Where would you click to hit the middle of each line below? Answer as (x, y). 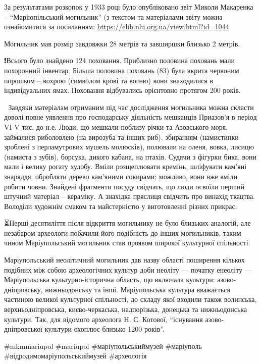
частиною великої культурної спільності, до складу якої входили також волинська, (130, 299)
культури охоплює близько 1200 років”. (105, 329)
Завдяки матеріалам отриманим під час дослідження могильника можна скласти (131, 107)
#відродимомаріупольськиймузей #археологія (75, 356)
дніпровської (23, 329)
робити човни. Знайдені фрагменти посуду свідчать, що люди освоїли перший (124, 186)
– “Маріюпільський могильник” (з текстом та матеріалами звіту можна (113, 16)
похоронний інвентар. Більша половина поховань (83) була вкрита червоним (122, 70)
